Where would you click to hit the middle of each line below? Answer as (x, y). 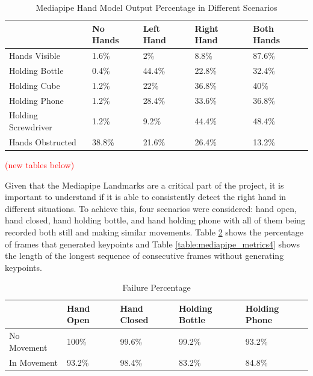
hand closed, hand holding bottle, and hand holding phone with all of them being (155, 220)
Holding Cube (35, 85)
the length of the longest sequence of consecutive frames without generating (144, 256)
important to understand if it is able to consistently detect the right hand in (146, 197)
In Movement (33, 362)
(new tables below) (40, 164)
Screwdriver (31, 127)
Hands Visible (35, 56)
